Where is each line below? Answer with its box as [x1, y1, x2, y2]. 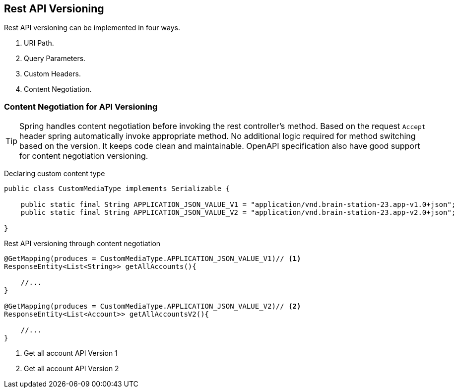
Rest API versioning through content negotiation [4, 239, 161, 248]
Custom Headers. [24, 69, 81, 78]
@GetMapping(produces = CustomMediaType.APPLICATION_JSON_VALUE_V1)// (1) [4, 255, 301, 263]
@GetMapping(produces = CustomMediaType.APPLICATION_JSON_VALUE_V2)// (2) [4, 302, 301, 311]
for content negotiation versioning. [19, 151, 148, 161]
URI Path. [24, 39, 54, 48]
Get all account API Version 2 [24, 364, 119, 373]
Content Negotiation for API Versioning [4, 101, 158, 112]
